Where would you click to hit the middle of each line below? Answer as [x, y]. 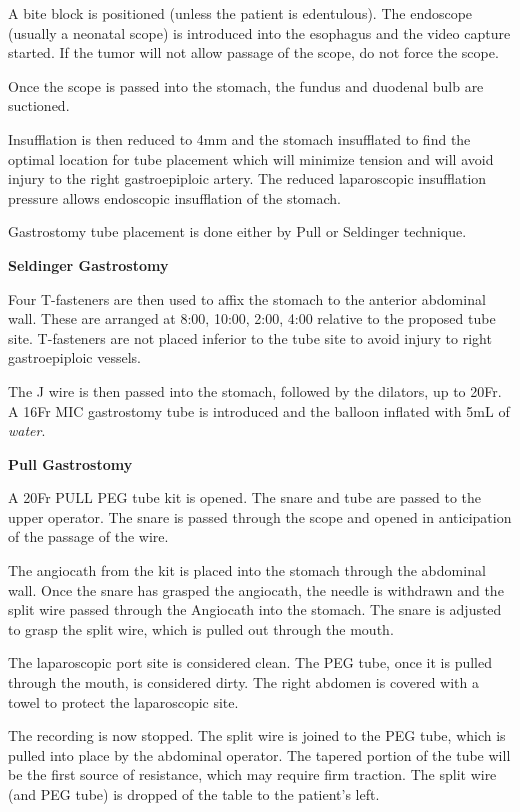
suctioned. [39, 105]
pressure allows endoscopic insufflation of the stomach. [175, 197]
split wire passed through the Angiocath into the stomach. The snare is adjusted [255, 609]
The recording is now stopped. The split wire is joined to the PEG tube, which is [257, 735]
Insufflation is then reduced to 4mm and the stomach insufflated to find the [239, 138]
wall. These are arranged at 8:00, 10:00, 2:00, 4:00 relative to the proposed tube [252, 318]
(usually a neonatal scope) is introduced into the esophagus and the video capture [259, 32]
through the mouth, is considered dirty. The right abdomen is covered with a [244, 682]
